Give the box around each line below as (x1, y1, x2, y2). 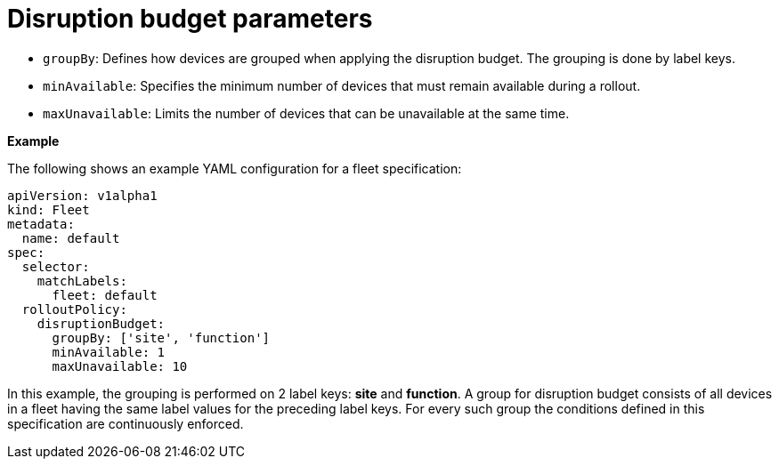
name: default (21, 230, 120, 245)
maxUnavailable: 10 (52, 358, 188, 374)
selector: (21, 259, 90, 274)
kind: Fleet (7, 202, 90, 217)
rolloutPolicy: (21, 301, 127, 317)
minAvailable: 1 (52, 344, 166, 359)
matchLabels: (37, 273, 127, 288)
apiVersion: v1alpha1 (7, 188, 158, 203)
